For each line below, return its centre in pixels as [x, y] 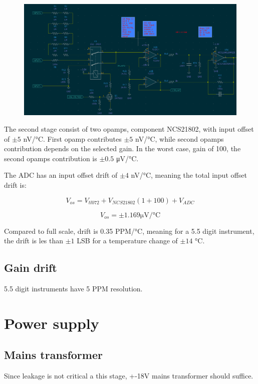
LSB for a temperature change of [127, 241]
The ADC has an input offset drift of [61, 175]
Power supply [52, 323]
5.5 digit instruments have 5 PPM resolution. [73, 289]
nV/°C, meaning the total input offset [189, 175]
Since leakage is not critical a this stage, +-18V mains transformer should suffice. [129, 376]
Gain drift [31, 268]
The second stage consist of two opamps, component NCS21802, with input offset [129, 129]
